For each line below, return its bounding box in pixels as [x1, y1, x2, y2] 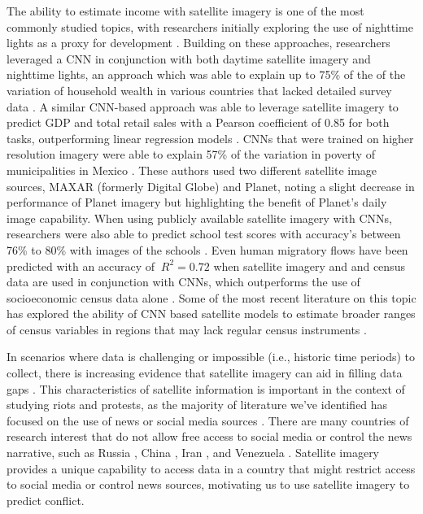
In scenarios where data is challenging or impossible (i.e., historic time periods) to [7, 348, 415, 365]
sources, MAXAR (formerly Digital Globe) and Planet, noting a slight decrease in [7, 177, 415, 194]
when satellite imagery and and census [213, 257, 405, 274]
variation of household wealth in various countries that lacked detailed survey [7, 81, 392, 98]
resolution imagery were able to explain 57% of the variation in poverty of [7, 146, 375, 163]
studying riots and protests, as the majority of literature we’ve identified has [7, 396, 388, 413]
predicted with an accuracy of [7, 257, 155, 274]
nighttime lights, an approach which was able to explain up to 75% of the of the [7, 66, 406, 83]
